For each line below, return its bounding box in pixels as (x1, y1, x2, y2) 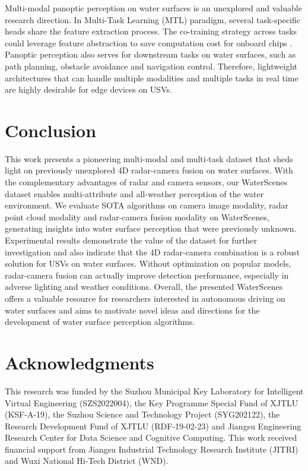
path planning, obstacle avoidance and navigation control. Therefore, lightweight (5, 59, 297, 72)
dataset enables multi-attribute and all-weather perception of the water (5, 187, 264, 200)
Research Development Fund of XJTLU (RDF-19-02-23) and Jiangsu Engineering (5, 419, 301, 432)
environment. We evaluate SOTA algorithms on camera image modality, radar (5, 199, 288, 211)
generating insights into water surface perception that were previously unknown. (5, 222, 297, 235)
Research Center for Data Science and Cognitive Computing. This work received (5, 431, 297, 444)
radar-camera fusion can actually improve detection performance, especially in (5, 268, 289, 281)
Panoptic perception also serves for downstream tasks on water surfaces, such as (5, 48, 296, 61)
